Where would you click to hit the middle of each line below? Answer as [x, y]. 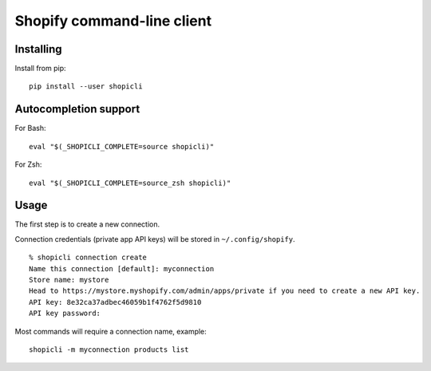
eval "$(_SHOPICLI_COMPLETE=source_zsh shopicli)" [130, 183]
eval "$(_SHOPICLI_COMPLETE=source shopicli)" [122, 146]
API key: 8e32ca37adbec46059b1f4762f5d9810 [115, 302]
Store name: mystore [69, 280]
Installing [39, 49]
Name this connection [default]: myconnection [122, 268]
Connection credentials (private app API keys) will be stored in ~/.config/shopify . [155, 239]
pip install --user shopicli [86, 87]
